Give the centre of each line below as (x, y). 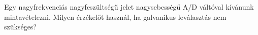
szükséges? (20, 27)
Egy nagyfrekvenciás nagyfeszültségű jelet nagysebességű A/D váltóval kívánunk (129, 7)
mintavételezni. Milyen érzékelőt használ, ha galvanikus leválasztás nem (115, 16)
